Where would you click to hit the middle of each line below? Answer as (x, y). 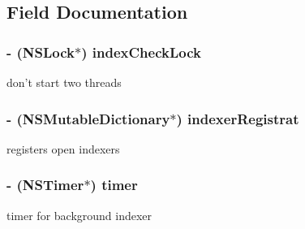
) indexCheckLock (141, 52)
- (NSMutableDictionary (88, 118)
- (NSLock (41, 52)
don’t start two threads (64, 82)
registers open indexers (63, 148)
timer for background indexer (79, 215)
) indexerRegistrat (238, 118)
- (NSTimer (45, 185)
